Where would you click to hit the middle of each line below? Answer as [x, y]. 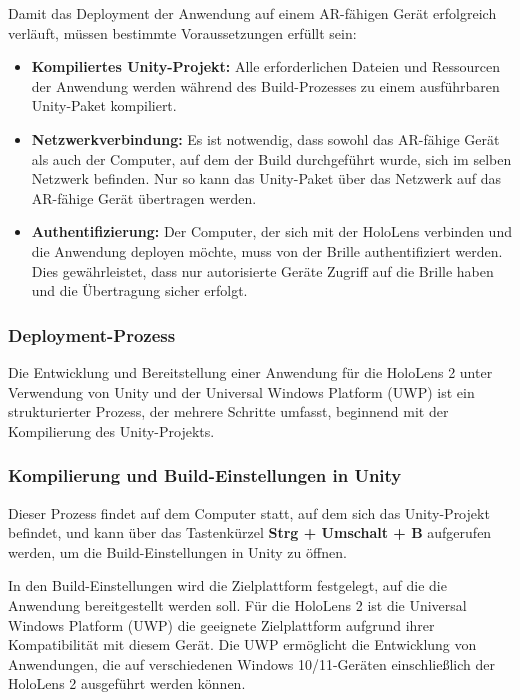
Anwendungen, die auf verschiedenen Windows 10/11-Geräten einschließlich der [251, 663]
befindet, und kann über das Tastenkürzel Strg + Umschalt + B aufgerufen [250, 532]
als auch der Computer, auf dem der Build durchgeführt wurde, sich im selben [271, 158]
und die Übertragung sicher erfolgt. [139, 290]
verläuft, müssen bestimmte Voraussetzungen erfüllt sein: [182, 32]
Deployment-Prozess [92, 334]
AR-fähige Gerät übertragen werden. [144, 197]
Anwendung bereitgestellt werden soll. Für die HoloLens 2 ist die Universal [237, 604]
